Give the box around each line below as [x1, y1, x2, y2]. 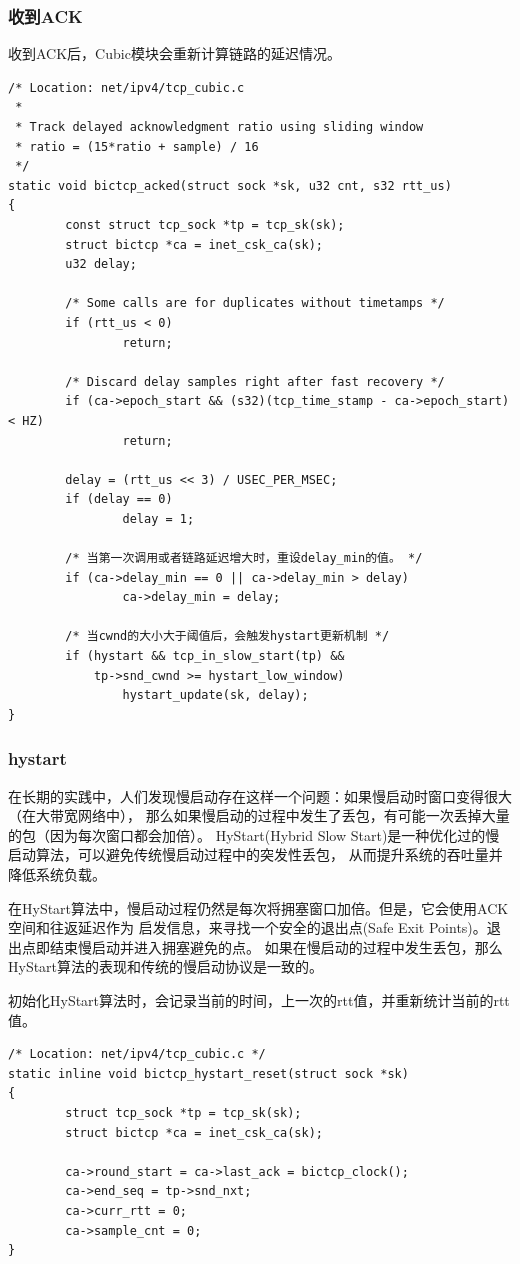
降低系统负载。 [8, 864, 106, 884]
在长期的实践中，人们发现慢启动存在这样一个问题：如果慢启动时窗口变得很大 [8, 785, 512, 806]
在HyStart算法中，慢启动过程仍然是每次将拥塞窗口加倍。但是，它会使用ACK [8, 897, 509, 918]
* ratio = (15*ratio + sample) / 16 [15, 139, 259, 154]
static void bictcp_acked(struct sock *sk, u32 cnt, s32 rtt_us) [8, 178, 452, 193]
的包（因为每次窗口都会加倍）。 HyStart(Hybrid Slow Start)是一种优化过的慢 [8, 824, 500, 845]
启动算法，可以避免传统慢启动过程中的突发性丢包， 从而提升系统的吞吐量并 [8, 844, 503, 865]
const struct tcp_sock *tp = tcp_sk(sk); [65, 217, 345, 232]
